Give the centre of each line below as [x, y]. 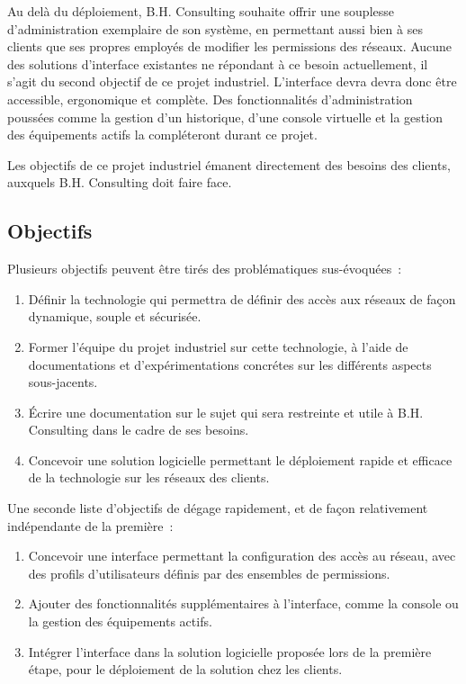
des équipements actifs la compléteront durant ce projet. [162, 135]
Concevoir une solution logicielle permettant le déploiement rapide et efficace [240, 459]
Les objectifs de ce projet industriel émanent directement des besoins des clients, [229, 164]
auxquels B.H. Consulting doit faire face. [120, 182]
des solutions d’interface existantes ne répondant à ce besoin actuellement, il [218, 63]
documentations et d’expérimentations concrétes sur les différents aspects [230, 364]
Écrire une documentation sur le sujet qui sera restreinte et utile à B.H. [226, 412]
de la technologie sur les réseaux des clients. [149, 477]
